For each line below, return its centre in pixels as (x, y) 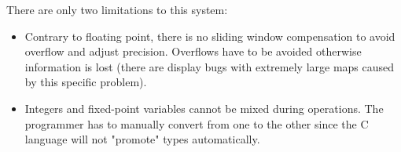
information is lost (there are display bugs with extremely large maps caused (210, 66)
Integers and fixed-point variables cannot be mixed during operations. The (204, 108)
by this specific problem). (86, 82)
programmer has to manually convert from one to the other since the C (197, 123)
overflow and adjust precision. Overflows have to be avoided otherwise (193, 51)
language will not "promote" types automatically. (142, 139)
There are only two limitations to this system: (117, 9)
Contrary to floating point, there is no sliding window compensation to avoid (210, 36)
